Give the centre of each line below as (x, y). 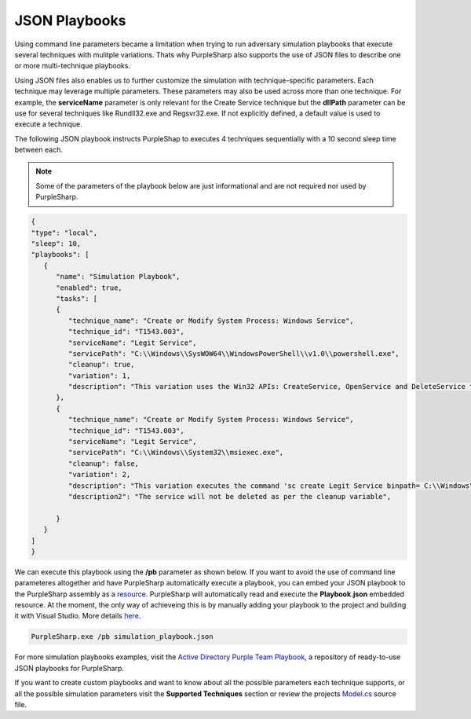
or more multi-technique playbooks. (73, 66)
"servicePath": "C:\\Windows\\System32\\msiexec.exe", (176, 453)
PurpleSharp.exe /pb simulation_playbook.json (122, 637)
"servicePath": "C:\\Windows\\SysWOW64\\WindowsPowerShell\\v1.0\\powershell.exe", (234, 353)
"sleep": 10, (56, 244)
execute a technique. (48, 124)
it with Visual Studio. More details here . (78, 616)
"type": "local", (64, 233)
